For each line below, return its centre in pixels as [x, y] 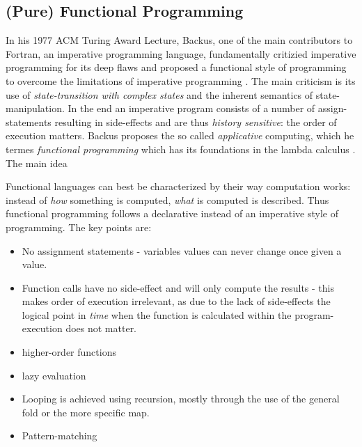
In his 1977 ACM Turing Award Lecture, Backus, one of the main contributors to [179, 40]
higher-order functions [69, 352]
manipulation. [35, 108]
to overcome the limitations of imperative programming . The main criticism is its [181, 80]
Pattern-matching [60, 436]
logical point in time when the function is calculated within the [157, 314]
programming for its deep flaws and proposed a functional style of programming [176, 67]
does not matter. [101, 328]
